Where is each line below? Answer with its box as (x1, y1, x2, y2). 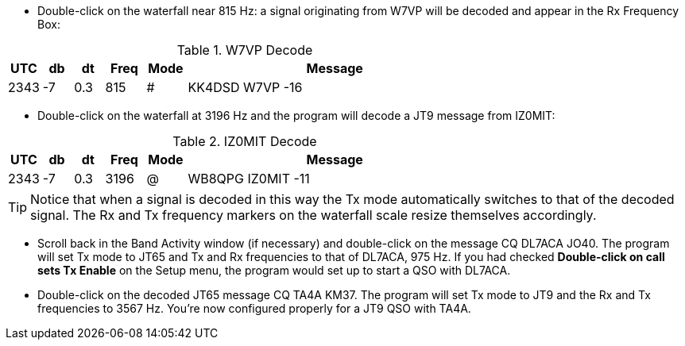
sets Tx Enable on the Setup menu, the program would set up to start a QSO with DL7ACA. (37, 263, 511, 277)
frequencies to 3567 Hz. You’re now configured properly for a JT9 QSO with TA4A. (37, 302, 471, 315)
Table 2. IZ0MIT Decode (172, 133, 317, 149)
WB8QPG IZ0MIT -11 (188, 171, 310, 186)
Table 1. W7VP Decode (176, 42, 313, 58)
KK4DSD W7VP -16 (188, 79, 303, 95)
